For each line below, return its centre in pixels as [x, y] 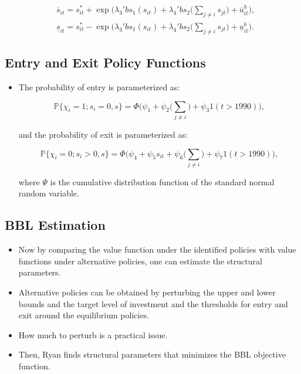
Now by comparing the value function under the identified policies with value [157, 249]
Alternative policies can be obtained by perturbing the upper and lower [147, 292]
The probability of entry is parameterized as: [99, 87]
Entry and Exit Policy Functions [105, 62]
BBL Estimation [55, 225]
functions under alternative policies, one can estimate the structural [140, 261]
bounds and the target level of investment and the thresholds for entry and [153, 303]
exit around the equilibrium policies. [84, 315]
